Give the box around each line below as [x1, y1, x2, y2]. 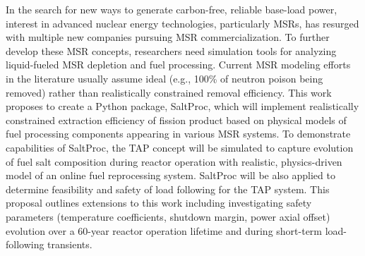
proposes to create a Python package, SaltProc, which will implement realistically [6, 99, 359, 114]
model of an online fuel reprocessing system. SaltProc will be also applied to [6, 168, 335, 183]
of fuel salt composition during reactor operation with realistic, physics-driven [6, 154, 342, 169]
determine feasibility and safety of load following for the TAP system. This [6, 181, 330, 196]
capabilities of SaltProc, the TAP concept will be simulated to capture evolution [6, 140, 354, 154]
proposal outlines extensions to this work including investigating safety [6, 195, 312, 210]
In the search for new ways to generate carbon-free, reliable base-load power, [6, 2, 337, 16]
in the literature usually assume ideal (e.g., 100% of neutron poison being [6, 71, 323, 85]
